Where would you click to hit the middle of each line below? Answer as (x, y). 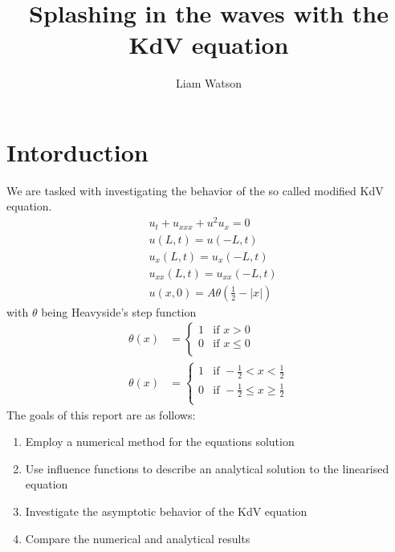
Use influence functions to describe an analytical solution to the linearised (207, 468)
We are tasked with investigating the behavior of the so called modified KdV (195, 190)
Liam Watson (209, 83)
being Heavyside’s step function (119, 311)
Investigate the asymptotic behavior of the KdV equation (166, 511)
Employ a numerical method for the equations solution (160, 442)
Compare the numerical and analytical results (138, 538)
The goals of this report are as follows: (101, 414)
